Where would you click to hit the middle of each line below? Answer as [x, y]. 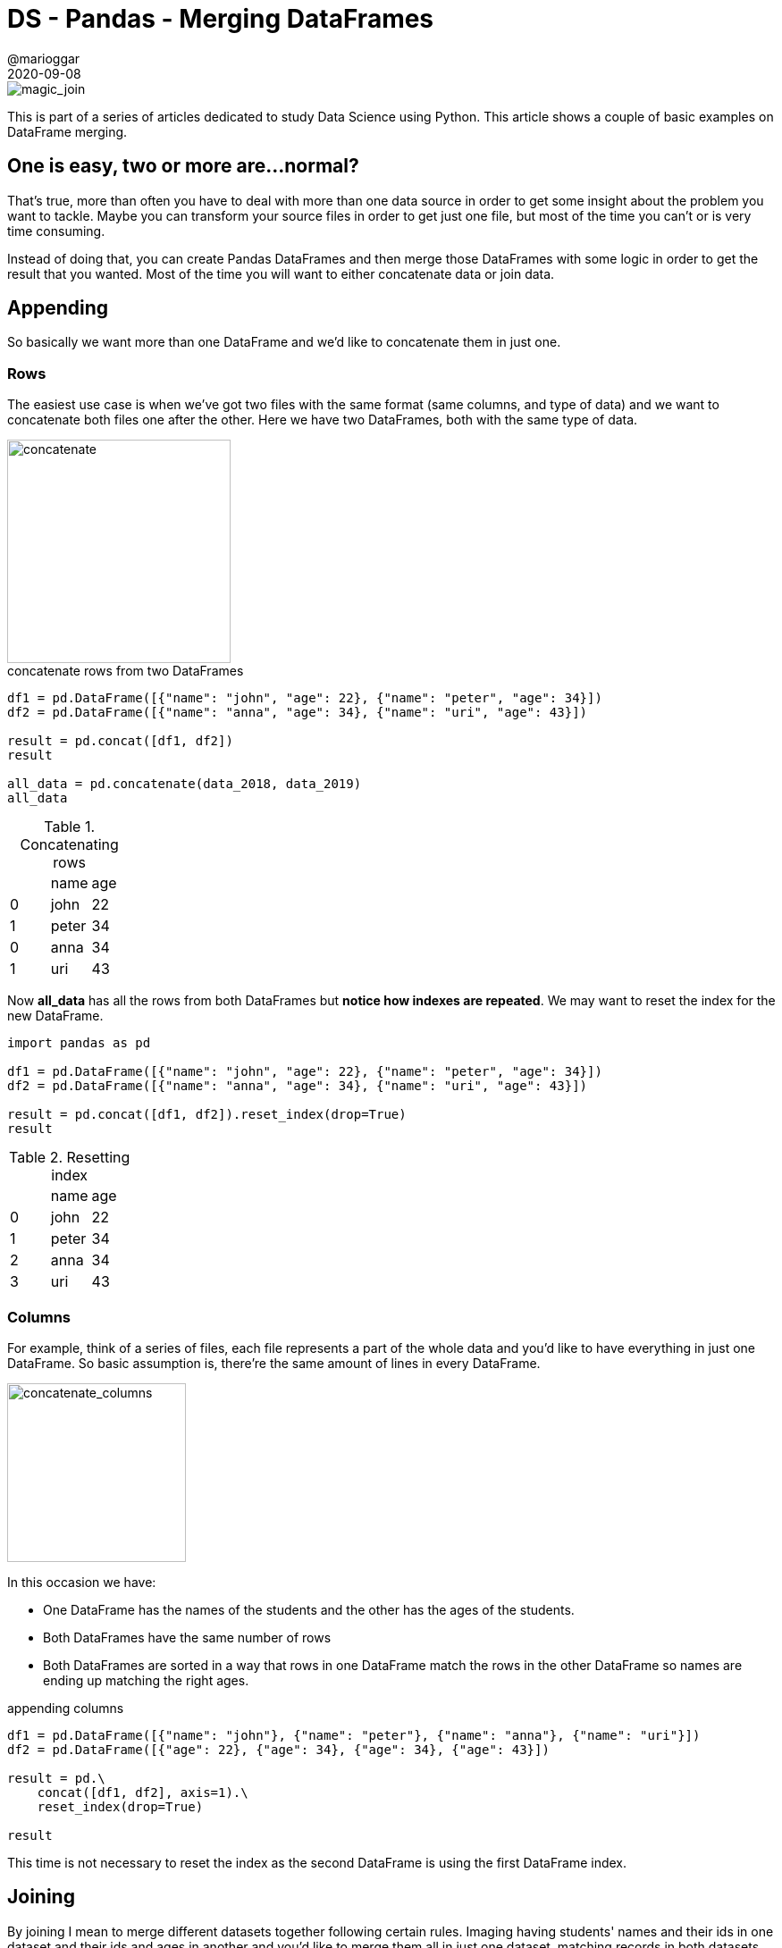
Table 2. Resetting [70, 1158]
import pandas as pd [79, 1043]
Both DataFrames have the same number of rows [187, 1637]
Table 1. [70, 827]
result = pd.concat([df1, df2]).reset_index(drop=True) [207, 1115]
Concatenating [69, 845]
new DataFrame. [55, 1016]
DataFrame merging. [67, 131]
